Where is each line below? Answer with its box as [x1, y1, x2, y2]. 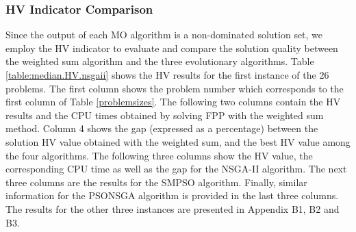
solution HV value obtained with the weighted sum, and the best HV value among [5, 134, 351, 149]
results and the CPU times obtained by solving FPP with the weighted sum [5, 107, 324, 122]
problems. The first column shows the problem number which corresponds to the [5, 81, 344, 95]
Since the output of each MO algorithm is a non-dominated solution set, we [5, 27, 323, 42]
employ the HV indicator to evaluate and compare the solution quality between [5, 40, 338, 55]
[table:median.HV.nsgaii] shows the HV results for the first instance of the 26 [5, 68, 329, 81]
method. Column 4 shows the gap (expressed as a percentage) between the [5, 121, 318, 136]
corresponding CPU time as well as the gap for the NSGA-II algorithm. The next [5, 162, 347, 176]
